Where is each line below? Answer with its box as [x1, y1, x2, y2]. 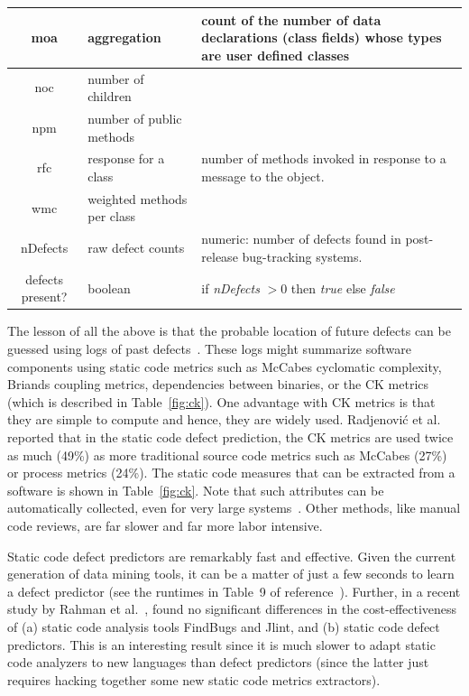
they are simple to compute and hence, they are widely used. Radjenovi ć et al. [7, 410, 441, 429]
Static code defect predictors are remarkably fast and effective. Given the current [7, 546, 456, 565]
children [87, 87, 132, 106]
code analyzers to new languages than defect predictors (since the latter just [7, 653, 429, 672]
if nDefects [201, 278, 260, 297]
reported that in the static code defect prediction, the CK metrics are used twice [7, 427, 454, 446]
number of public [87, 108, 182, 127]
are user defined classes [201, 45, 349, 64]
